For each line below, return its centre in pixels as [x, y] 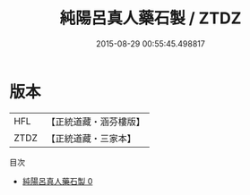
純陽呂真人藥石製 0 [57, 181]
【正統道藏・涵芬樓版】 [96, 122]
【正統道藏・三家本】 [91, 138]
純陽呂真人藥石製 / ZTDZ [151, 18]
